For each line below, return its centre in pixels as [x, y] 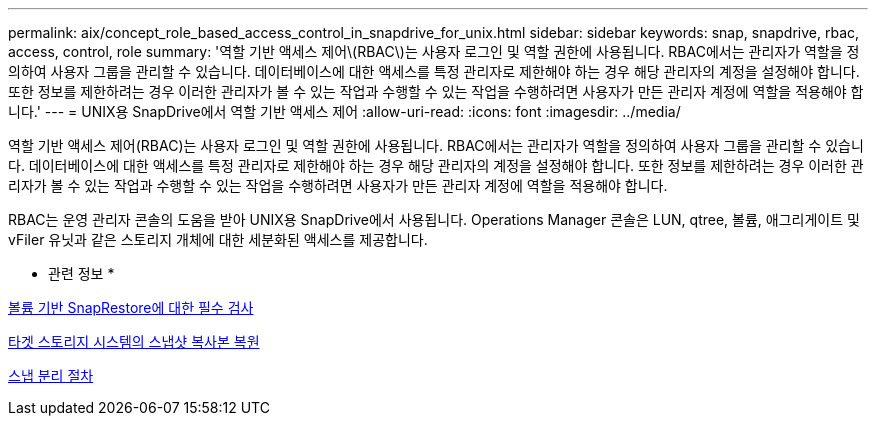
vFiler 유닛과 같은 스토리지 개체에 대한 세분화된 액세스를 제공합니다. [218, 239]
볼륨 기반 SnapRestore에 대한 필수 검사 [131, 307]
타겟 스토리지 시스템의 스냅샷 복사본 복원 [134, 341]
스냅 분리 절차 [51, 375]
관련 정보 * [81, 273]
